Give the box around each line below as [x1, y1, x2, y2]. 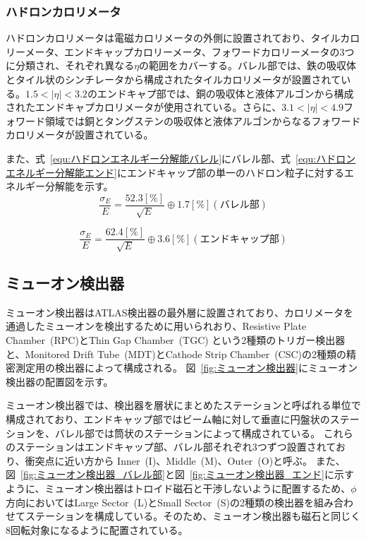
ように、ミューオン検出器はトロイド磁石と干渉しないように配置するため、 [6, 480, 351, 495]
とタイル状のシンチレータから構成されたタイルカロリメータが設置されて [6, 72, 341, 86]
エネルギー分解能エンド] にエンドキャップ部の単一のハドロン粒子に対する [6, 165, 344, 179]
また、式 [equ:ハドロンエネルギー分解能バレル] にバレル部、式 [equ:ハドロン [6, 150, 356, 165]
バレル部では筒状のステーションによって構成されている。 [54, 425, 321, 440]
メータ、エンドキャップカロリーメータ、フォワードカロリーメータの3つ [25, 44, 355, 59]
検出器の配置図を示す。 [6, 374, 114, 388]
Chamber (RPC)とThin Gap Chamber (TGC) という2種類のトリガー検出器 [6, 333, 346, 347]
